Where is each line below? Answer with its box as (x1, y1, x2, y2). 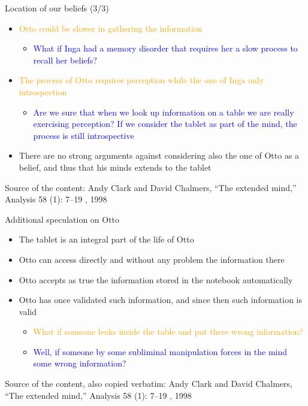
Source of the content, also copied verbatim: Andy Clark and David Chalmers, (5, 377, 293, 390)
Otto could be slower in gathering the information (19, 22, 203, 34)
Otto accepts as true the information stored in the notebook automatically (19, 273, 293, 286)
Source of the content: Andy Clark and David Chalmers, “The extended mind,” (5, 181, 297, 193)
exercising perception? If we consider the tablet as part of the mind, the (33, 117, 297, 130)
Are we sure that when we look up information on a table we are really (33, 105, 294, 118)
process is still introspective (33, 129, 134, 141)
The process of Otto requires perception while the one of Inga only (19, 74, 264, 86)
